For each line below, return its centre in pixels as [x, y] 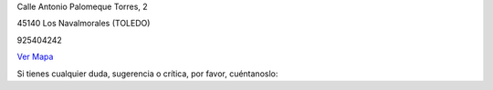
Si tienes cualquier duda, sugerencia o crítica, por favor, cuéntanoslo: [147, 74]
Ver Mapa [35, 57]
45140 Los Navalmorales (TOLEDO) [84, 24]
